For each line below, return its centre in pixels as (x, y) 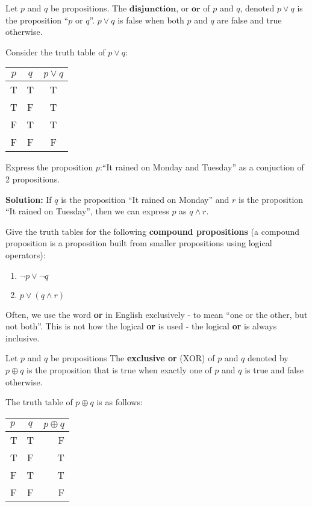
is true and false (274, 369)
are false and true (249, 20)
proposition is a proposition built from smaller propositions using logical (139, 243)
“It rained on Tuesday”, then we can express (87, 211)
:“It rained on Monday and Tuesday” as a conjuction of (202, 167)
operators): (26, 254)
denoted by (268, 358)
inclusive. (23, 337)
